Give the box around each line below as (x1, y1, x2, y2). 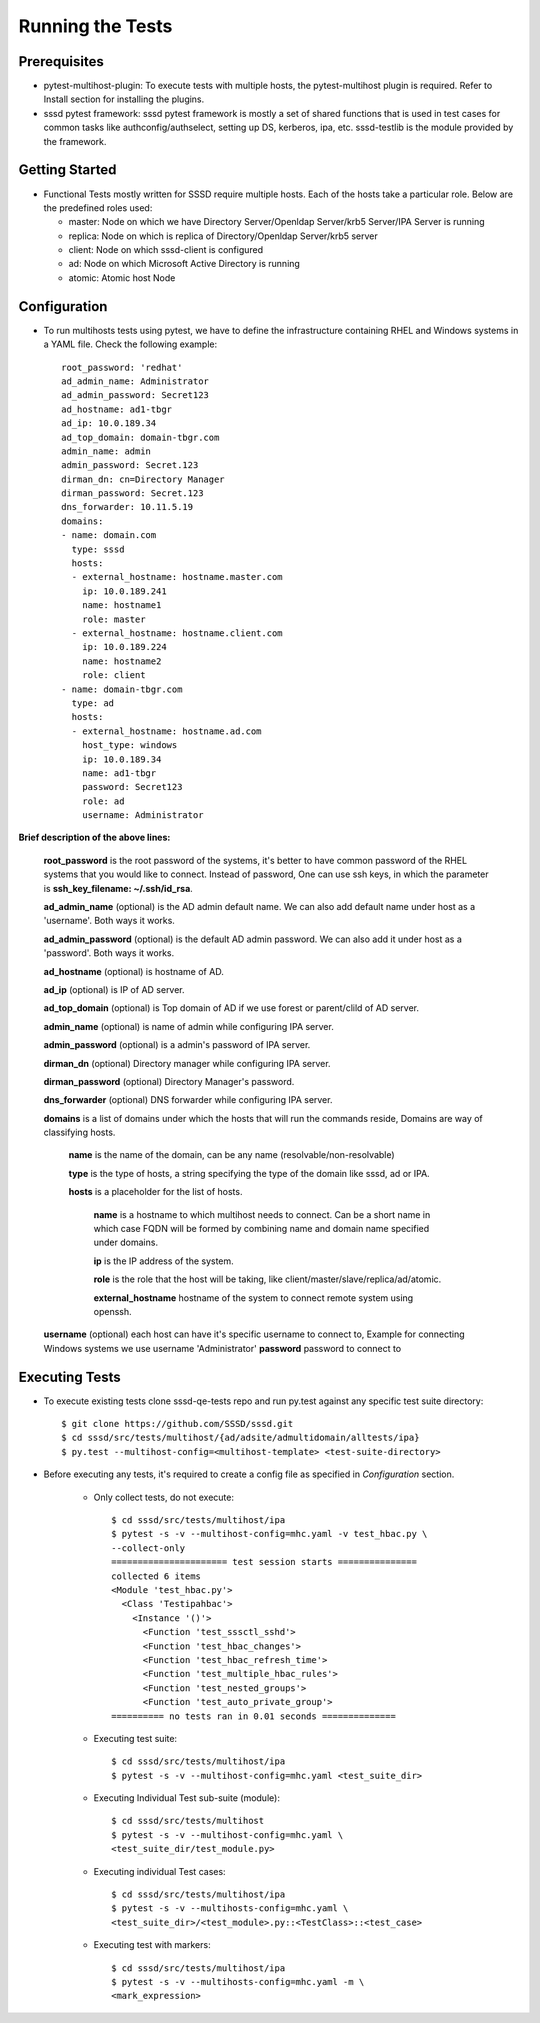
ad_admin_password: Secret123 (61, 390, 210, 401)
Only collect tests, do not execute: (93, 1491, 235, 1503)
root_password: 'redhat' (61, 361, 183, 373)
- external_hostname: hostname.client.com (71, 627, 284, 639)
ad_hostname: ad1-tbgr (61, 403, 173, 415)
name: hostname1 (81, 600, 162, 611)
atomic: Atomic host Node (68, 271, 176, 284)
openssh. (93, 1306, 132, 1317)
